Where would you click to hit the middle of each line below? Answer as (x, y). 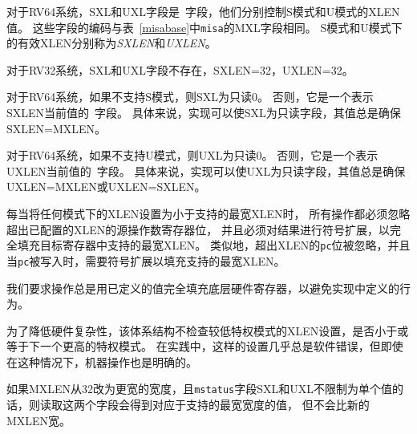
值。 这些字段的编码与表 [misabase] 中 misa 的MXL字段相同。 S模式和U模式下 (204, 27)
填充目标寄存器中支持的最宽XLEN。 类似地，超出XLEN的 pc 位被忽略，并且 (214, 245)
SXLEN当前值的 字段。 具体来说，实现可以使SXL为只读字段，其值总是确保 (204, 113)
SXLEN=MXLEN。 (57, 128)
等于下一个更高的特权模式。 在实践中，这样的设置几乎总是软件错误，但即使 (205, 346)
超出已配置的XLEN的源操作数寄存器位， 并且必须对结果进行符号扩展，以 (198, 229)
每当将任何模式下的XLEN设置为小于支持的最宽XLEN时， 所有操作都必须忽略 (208, 213)
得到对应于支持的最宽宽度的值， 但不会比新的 (249, 405)
